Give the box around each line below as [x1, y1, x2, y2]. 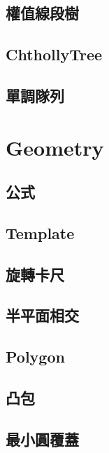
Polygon [6, 346, 65, 367]
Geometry [6, 133, 104, 161]
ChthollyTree [6, 43, 103, 65]
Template [6, 222, 75, 243]
